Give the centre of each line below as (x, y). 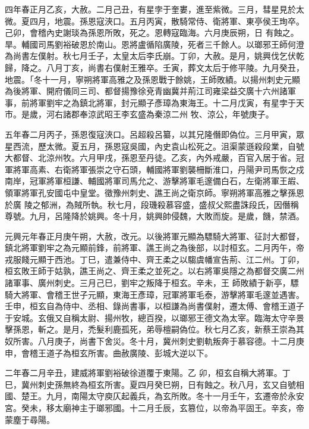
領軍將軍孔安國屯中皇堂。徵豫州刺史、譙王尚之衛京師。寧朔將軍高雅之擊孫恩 (154, 192)
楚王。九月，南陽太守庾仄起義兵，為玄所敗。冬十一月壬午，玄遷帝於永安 (163, 396)
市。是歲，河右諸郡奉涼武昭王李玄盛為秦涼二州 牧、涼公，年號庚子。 (139, 114)
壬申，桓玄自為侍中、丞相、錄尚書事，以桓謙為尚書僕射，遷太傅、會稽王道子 (154, 306)
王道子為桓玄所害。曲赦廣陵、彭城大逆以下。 (125, 352)
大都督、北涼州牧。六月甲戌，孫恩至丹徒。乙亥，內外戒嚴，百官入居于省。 (150, 158)
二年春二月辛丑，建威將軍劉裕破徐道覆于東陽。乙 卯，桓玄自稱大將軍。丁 (148, 373)
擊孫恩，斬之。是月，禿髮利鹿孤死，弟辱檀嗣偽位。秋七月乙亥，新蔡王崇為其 (154, 329)
